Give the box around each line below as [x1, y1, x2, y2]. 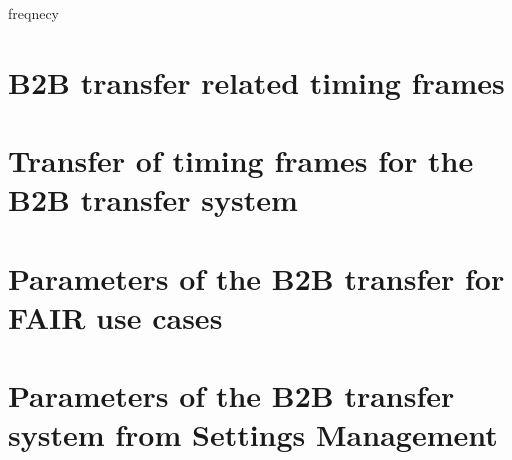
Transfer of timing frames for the [8, 140, 474, 181]
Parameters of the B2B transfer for [8, 257, 505, 298]
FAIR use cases [8, 296, 223, 337]
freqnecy [8, 3, 59, 23]
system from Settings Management [8, 414, 498, 455]
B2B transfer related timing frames [8, 61, 505, 102]
